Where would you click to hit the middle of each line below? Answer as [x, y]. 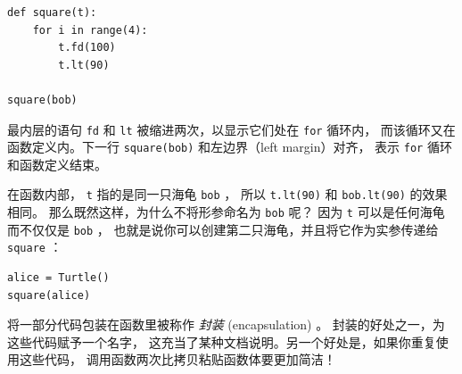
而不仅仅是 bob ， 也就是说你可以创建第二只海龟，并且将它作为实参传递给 [223, 229]
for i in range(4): [90, 30]
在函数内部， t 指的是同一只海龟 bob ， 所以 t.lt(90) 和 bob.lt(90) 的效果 [227, 194]
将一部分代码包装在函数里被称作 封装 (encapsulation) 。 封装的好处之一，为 [226, 324]
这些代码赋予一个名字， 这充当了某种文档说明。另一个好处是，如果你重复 [222, 341]
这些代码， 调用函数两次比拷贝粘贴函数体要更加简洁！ [177, 359]
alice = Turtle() [58, 278]
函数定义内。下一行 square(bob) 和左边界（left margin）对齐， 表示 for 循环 [230, 147]
